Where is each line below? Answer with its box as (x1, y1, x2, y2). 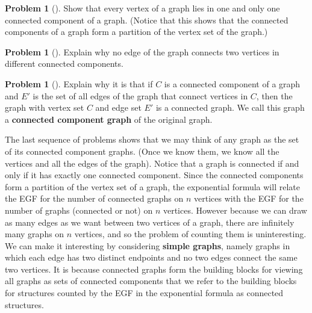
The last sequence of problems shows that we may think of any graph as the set (5, 133, 299, 146)
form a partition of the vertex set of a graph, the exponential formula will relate (5, 180, 300, 193)
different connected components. (5, 57, 123, 70)
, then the (256, 89, 293, 102)
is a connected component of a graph (164, 77, 301, 90)
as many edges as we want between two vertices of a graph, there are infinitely (5, 215, 295, 228)
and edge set (95, 101, 142, 114)
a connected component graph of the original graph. (5, 113, 213, 125)
